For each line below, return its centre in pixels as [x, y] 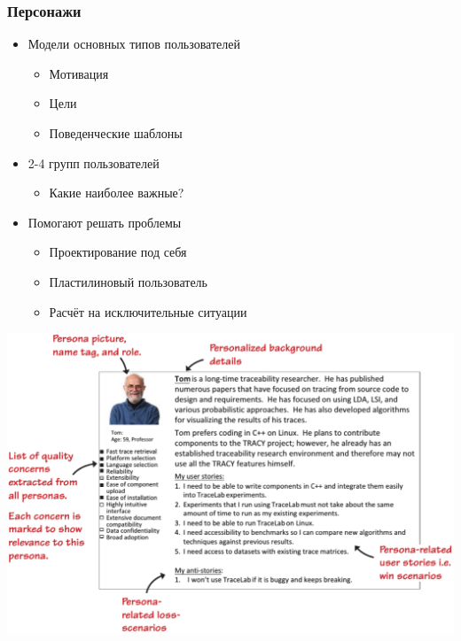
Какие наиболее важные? [117, 193]
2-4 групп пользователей [94, 162]
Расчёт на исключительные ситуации [148, 311]
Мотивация [79, 73]
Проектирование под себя [118, 252]
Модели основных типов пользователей [134, 44]
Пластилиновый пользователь [128, 281]
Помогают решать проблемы [105, 222]
